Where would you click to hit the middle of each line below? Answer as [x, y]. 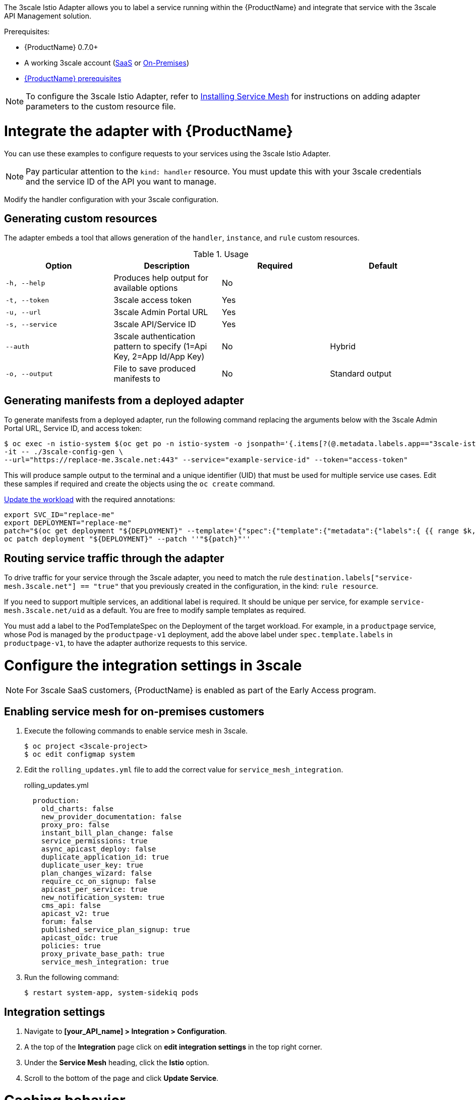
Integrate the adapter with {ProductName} [149, 131]
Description [167, 266]
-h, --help [25, 283]
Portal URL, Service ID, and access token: [73, 429]
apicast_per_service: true [94, 890]
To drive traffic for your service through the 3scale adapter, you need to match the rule [148, 578]
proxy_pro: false [75, 825]
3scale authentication [155, 337]
